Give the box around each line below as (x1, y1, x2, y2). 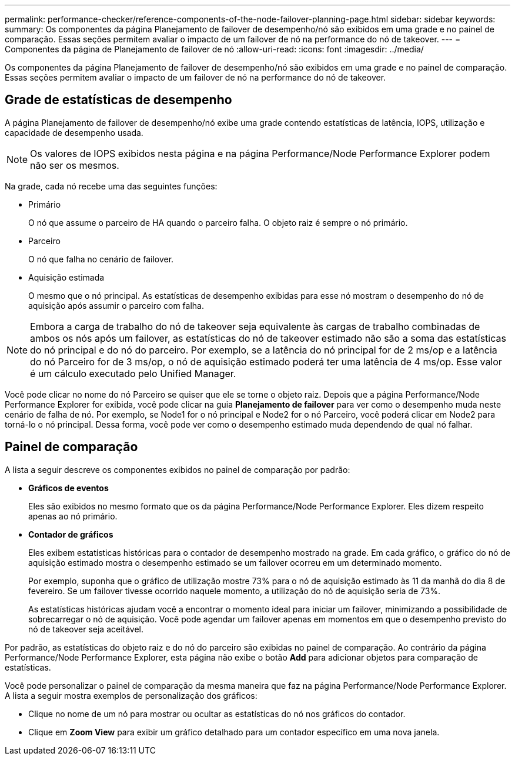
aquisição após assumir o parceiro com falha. (28, 300, 204, 311)
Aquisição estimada (28, 272, 105, 282)
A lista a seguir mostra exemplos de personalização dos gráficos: (5, 690, 257, 701)
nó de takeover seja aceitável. (28, 624, 144, 634)
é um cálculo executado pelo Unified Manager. (30, 367, 236, 379)
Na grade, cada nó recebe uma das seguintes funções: (5, 181, 218, 191)
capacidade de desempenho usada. (5, 127, 143, 138)
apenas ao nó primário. (28, 511, 118, 521)
